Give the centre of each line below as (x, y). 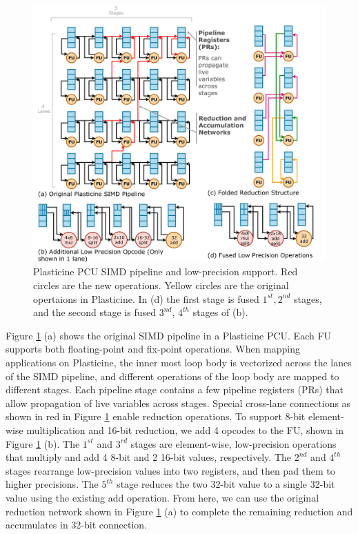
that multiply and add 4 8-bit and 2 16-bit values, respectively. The (148, 457)
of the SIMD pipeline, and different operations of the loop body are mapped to (172, 376)
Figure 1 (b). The (43, 443)
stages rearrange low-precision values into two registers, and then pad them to (170, 470)
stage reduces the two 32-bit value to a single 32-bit (226, 484)
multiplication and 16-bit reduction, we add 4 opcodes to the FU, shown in (185, 429)
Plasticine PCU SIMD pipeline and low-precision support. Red (166, 271)
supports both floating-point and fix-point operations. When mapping (153, 349)
